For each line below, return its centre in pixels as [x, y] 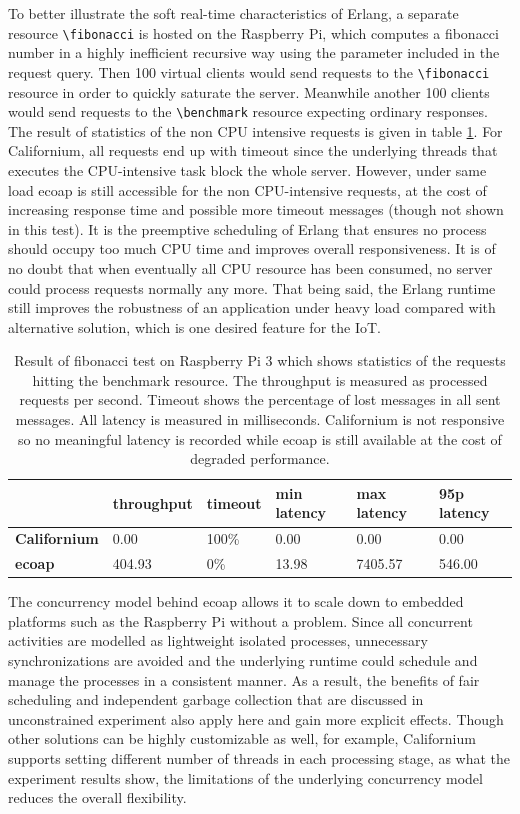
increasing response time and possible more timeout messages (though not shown [256, 209]
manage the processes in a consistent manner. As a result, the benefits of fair [244, 679]
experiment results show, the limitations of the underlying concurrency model [245, 777]
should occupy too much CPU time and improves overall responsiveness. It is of [252, 248]
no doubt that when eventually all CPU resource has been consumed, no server [250, 267]
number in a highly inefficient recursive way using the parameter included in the [254, 52]
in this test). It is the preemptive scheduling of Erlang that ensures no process [247, 228]
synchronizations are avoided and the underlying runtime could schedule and [243, 660]
